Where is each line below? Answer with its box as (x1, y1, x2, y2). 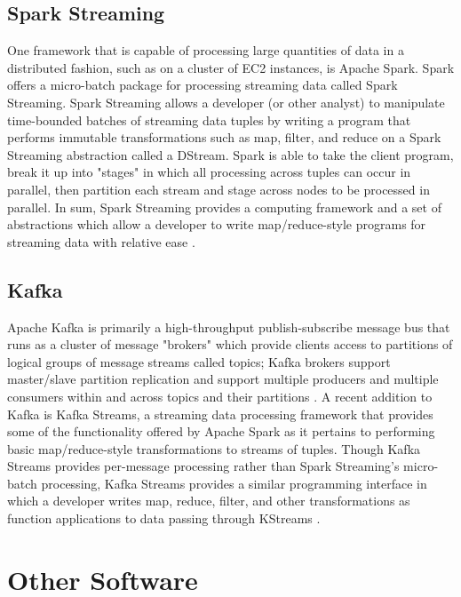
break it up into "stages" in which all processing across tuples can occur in (7, 163, 411, 181)
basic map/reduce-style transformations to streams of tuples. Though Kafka (7, 439, 421, 458)
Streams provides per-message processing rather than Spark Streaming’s (7, 457, 400, 475)
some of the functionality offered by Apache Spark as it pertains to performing (7, 422, 435, 441)
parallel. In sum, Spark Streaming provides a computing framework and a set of (7, 197, 441, 216)
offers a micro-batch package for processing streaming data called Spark (7, 76, 398, 94)
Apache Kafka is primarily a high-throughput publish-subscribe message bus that (7, 317, 450, 336)
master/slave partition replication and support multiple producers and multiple (7, 370, 439, 388)
